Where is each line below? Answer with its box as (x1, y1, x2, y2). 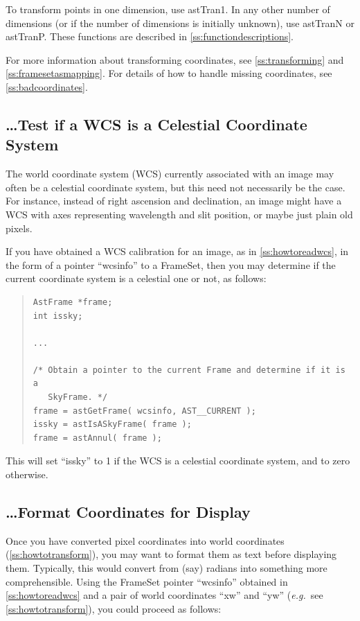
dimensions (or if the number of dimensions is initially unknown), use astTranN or (6, 15, 354, 30)
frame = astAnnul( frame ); (33, 432, 162, 443)
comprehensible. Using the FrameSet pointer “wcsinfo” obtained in (6, 574, 288, 588)
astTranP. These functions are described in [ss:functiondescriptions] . (6, 29, 294, 44)
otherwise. (6, 467, 48, 482)
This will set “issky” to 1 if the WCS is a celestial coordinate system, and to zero (6, 453, 350, 468)
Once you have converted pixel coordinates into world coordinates (6, 533, 285, 548)
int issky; (33, 310, 83, 321)
